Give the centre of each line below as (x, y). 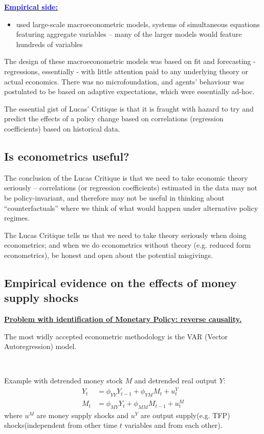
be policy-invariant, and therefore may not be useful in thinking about (114, 197)
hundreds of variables (49, 44)
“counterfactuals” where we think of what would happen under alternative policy (131, 208)
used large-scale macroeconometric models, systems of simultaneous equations (138, 24)
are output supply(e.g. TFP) (185, 415)
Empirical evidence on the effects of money (120, 282)
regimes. (17, 218)
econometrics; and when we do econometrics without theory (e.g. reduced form (128, 245)
